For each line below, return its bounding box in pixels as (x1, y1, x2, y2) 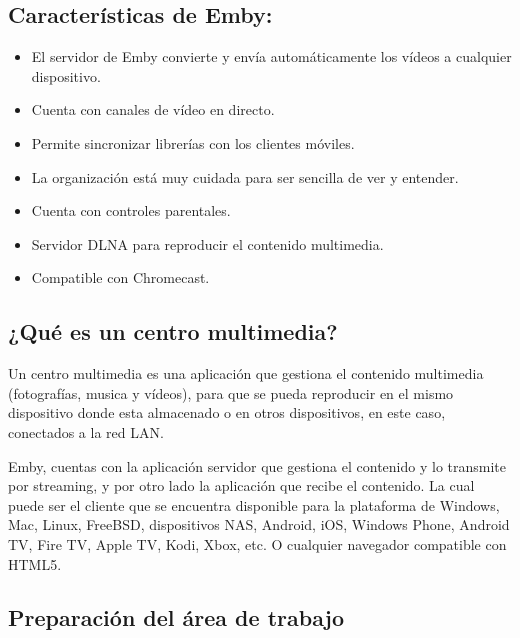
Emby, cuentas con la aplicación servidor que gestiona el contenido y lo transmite (8, 455, 506, 476)
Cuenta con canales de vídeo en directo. (31, 99, 275, 120)
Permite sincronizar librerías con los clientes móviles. (31, 132, 355, 153)
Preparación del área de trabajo (8, 602, 344, 633)
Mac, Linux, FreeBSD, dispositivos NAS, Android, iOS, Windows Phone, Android (8, 514, 510, 535)
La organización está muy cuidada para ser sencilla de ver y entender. (31, 166, 459, 187)
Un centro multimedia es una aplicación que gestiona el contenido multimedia (8, 363, 484, 384)
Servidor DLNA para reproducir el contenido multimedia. (31, 233, 384, 254)
